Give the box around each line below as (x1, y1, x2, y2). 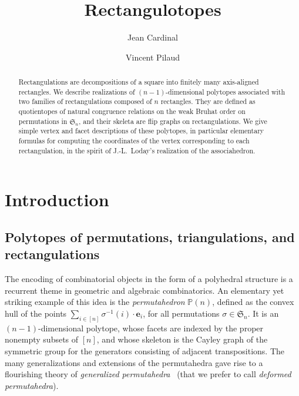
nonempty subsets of (5, 333, 79, 345)
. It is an (247, 307, 279, 319)
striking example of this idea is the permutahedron (5, 296, 185, 308)
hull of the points (5, 307, 67, 319)
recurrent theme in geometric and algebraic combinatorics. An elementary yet (5, 284, 284, 296)
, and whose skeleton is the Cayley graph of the (96, 333, 268, 345)
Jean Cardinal (127, 31, 178, 43)
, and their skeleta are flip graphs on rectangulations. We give (78, 116, 267, 126)
